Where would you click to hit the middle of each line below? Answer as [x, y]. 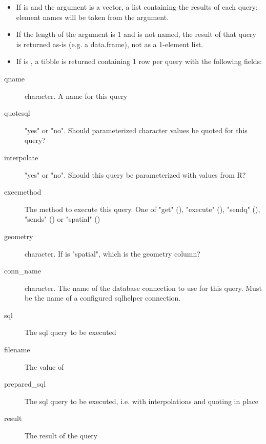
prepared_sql [25, 384]
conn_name [23, 271]
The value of [44, 366]
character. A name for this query [76, 96]
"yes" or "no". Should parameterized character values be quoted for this [136, 130]
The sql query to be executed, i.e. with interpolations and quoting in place [142, 401]
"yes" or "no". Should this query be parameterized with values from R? [135, 174]
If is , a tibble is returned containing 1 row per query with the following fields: [139, 61]
